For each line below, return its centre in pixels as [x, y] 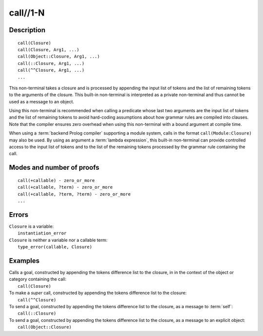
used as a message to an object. [42, 101]
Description [27, 30]
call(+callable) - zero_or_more [56, 180]
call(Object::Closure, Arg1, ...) [59, 57]
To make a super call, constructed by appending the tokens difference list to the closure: [98, 293]
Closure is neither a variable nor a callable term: [58, 240]
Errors [19, 215]
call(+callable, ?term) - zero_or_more [65, 187]
